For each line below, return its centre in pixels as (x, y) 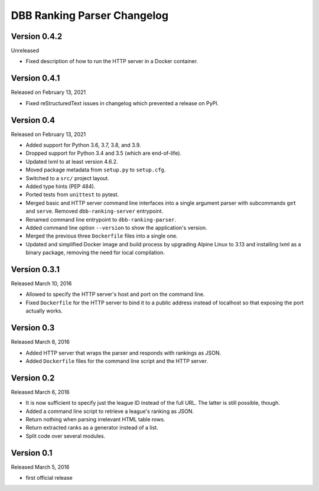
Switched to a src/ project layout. (67, 178)
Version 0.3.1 (35, 269)
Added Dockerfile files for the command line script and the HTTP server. (117, 361)
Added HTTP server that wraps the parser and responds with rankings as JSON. (123, 353)
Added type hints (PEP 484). (61, 186)
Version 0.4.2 (37, 36)
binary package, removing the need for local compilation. (95, 253)
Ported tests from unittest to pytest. (72, 194)
